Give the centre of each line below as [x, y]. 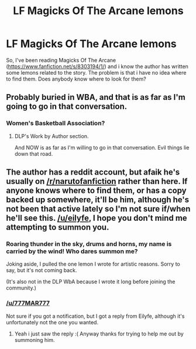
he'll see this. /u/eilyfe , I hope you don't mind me [97, 218]
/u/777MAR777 [28, 303]
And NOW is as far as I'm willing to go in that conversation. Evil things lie [102, 147]
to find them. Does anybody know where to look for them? [76, 79]
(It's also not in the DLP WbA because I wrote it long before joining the [91, 282]
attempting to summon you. [58, 227]
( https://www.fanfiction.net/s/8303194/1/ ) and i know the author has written [97, 66]
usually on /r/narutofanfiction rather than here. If [97, 181]
